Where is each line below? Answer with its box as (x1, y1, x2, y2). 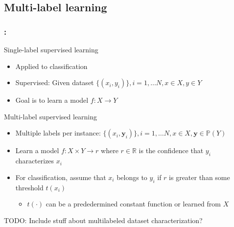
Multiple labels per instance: (15, 128, 101, 138)
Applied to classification (15, 61, 88, 71)
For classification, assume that (15, 172, 106, 182)
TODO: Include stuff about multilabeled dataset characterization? (4, 215, 203, 225)
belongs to (117, 172, 147, 182)
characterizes (15, 156, 54, 166)
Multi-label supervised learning (4, 111, 97, 121)
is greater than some (169, 172, 230, 182)
